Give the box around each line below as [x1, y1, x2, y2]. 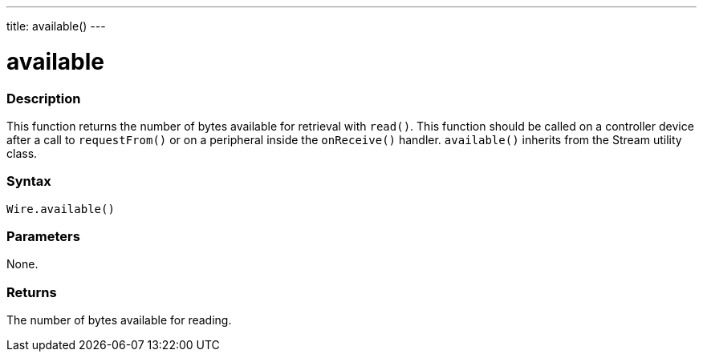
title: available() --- [6, 19, 106, 33]
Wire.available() [6, 202, 115, 215]
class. [6, 146, 38, 160]
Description [6, 90, 81, 107]
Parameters [6, 228, 80, 244]
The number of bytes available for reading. [6, 313, 232, 328]
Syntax [6, 173, 51, 190]
